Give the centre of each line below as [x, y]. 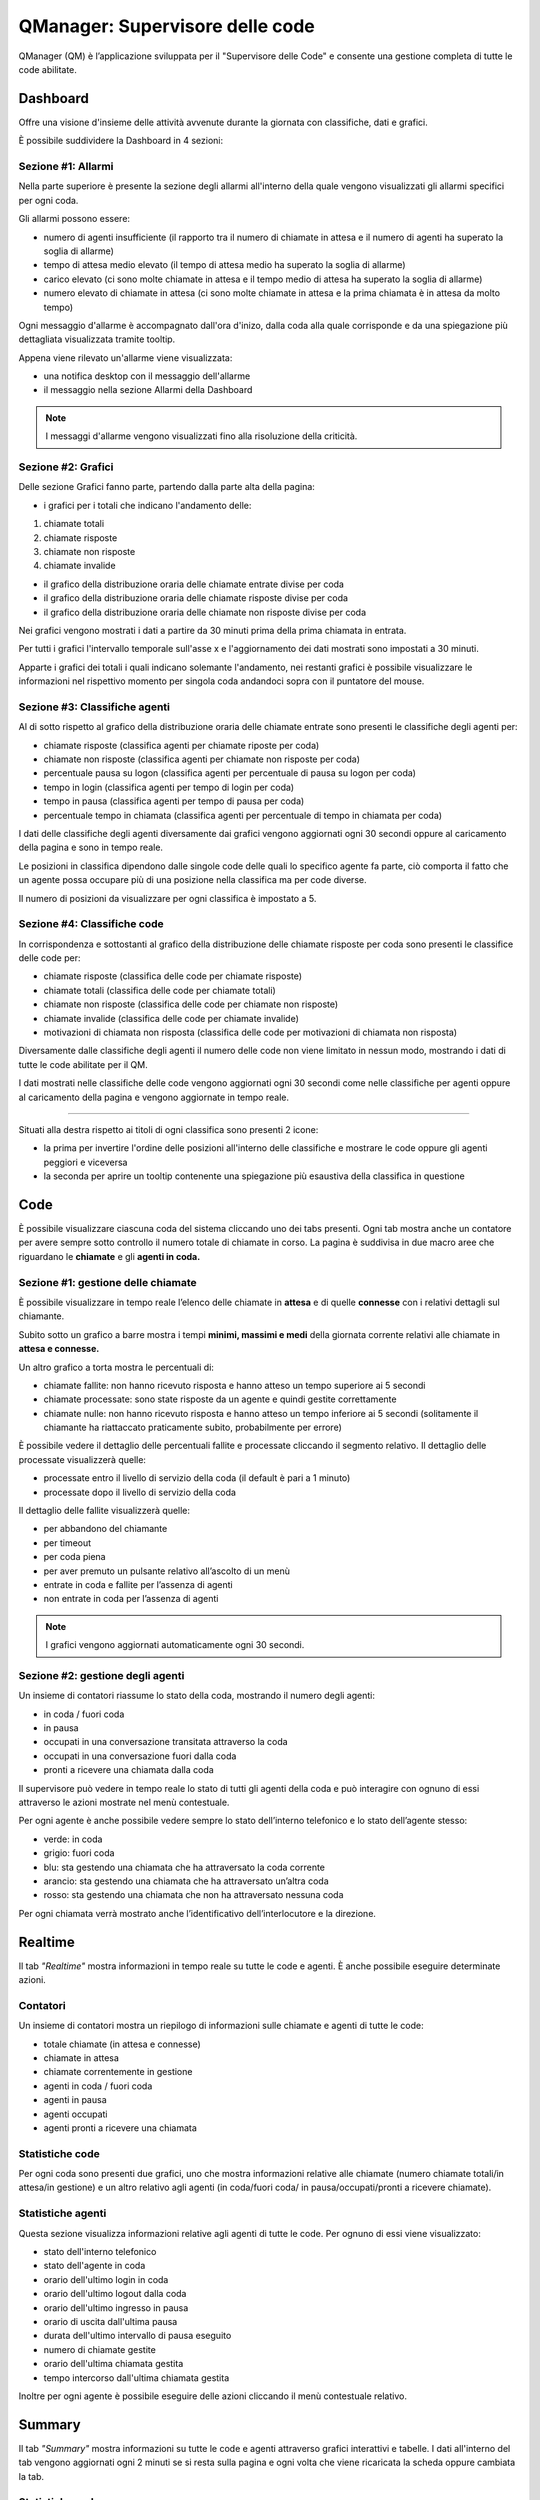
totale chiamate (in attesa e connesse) [122, 2044]
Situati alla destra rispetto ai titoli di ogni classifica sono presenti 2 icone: [168, 1129]
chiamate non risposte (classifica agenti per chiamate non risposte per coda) [201, 759]
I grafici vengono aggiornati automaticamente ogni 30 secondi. [175, 1645]
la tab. [31, 2476]
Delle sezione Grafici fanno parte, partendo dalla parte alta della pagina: [166, 487]
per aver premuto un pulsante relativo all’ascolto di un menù [166, 1571]
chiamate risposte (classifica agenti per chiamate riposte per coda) [181, 745]
